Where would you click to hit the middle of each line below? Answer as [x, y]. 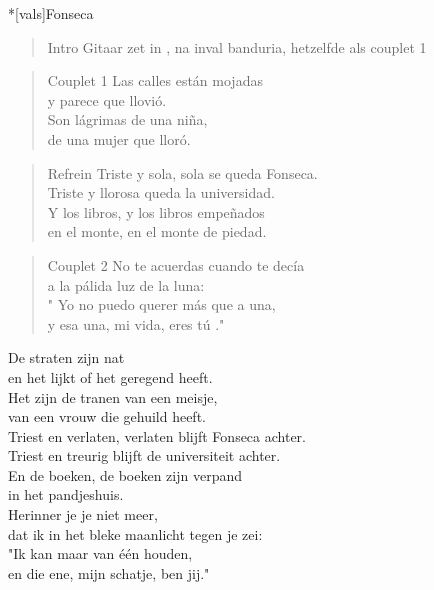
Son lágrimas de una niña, [127, 119]
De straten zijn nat [66, 357]
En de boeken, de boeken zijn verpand [125, 474]
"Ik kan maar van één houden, [100, 553]
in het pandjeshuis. [66, 494]
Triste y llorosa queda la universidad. [161, 192]
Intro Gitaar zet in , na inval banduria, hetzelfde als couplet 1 [237, 46]
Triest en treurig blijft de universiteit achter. [144, 455]
